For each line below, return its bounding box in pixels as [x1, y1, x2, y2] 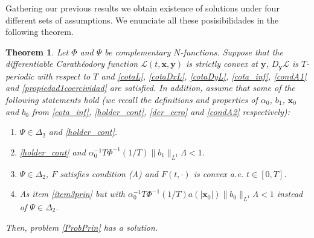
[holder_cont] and [19, 145, 86, 158]
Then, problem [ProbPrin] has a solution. [5, 221, 158, 233]
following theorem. [5, 25, 74, 38]
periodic [5, 69, 34, 82]
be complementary [104, 45, 171, 58]
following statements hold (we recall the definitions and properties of [5, 93, 258, 106]
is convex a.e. [193, 167, 244, 180]
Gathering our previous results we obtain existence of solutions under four [5, 2, 280, 14]
